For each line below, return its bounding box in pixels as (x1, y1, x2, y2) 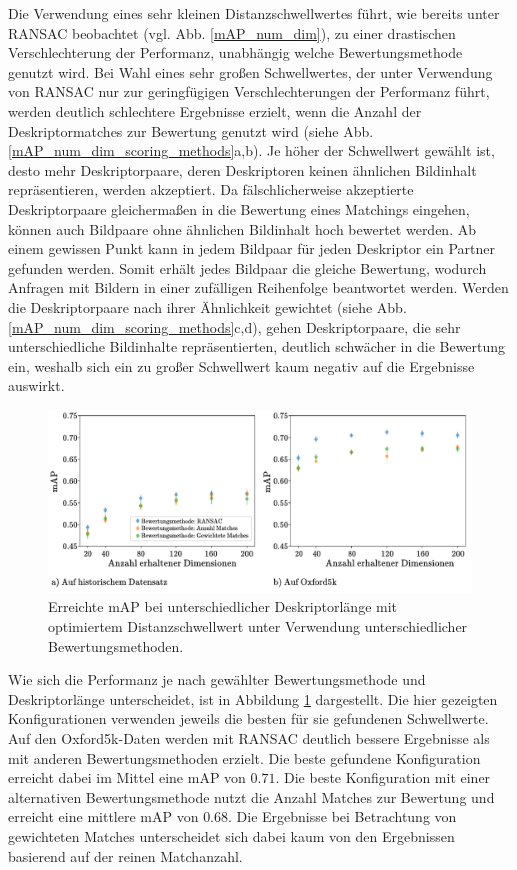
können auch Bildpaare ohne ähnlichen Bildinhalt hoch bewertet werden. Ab (8, 218, 476, 239)
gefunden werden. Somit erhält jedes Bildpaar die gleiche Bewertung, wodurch (8, 257, 487, 278)
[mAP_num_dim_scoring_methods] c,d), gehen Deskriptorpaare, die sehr (8, 316, 461, 337)
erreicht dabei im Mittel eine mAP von (8, 767, 246, 788)
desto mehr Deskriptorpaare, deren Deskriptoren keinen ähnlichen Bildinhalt (8, 159, 477, 180)
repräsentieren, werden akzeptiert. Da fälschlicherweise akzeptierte (8, 179, 414, 200)
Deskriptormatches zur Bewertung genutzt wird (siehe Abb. (8, 120, 374, 141)
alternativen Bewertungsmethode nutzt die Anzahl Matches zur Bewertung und (8, 786, 495, 807)
